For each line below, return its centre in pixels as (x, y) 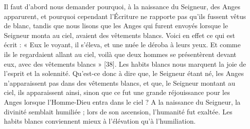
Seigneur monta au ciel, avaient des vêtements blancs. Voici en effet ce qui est (120, 35)
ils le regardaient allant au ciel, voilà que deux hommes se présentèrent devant (120, 54)
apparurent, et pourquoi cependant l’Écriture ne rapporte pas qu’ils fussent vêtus (125, 16)
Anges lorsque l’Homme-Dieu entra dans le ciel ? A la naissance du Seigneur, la (122, 101)
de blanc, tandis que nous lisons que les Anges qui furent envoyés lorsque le (116, 26)
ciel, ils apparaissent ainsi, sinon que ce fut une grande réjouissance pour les (117, 92)
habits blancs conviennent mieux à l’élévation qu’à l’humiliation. (100, 121)
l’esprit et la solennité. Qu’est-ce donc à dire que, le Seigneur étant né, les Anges (124, 73)
